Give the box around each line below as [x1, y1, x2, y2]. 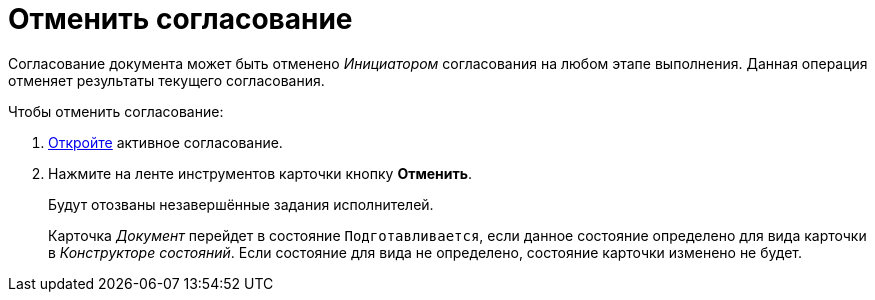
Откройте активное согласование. [48, 133, 283, 151]
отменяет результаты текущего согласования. [8, 71, 325, 89]
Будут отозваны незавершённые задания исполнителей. [48, 195, 434, 213]
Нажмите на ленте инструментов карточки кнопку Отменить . [48, 164, 473, 182]
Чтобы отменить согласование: [8, 102, 224, 120]
